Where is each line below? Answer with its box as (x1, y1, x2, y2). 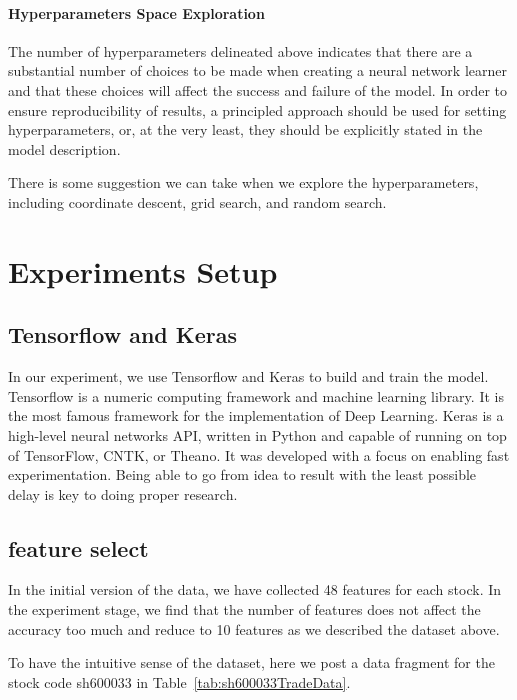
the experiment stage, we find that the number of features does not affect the (8, 599, 481, 620)
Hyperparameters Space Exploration (8, 2, 265, 23)
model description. (8, 138, 121, 159)
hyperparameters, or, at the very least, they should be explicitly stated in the (8, 119, 483, 140)
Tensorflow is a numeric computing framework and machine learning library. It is (8, 385, 504, 406)
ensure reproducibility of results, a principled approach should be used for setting (8, 99, 507, 120)
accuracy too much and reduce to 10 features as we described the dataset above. (8, 618, 500, 639)
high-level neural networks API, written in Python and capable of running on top (8, 424, 507, 445)
